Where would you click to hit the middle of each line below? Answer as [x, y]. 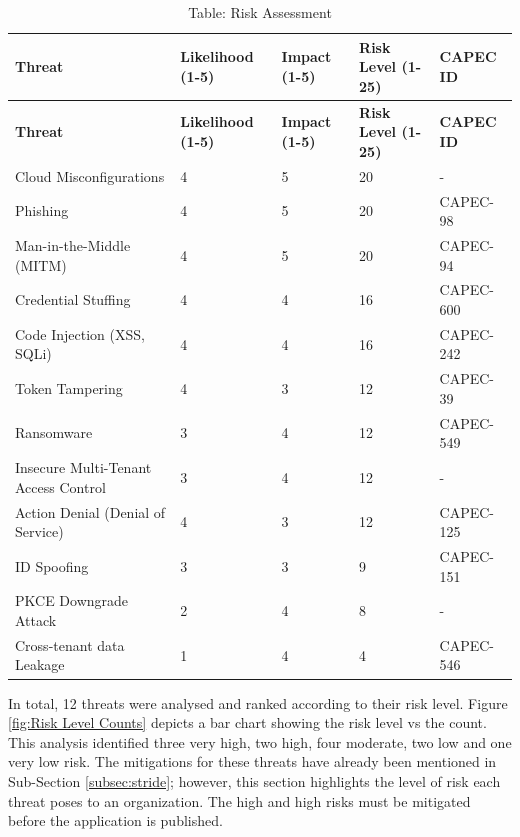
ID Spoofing [52, 565]
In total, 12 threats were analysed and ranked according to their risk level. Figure [258, 702]
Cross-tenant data [70, 644]
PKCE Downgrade [72, 600]
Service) [39, 531]
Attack [36, 620]
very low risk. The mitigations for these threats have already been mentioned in [252, 761]
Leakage [40, 664]
